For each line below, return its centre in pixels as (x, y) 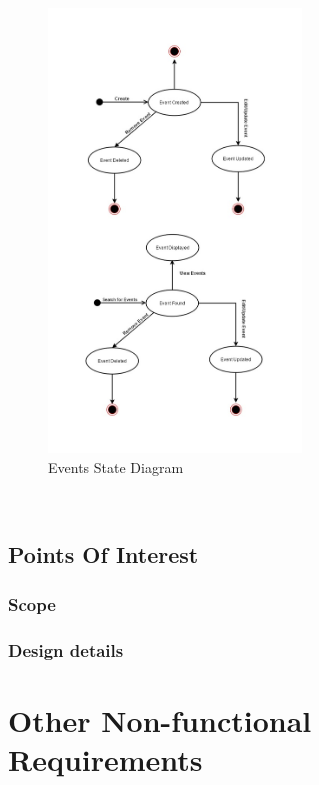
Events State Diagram (116, 466)
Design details (66, 649)
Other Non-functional (160, 719)
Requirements (105, 758)
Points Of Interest (103, 554)
